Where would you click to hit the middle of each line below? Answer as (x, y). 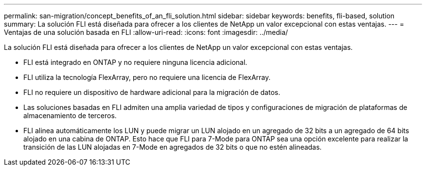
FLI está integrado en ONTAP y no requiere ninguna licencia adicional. (135, 62)
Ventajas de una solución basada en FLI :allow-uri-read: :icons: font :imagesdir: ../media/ (146, 32)
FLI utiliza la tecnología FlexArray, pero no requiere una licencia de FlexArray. (147, 77)
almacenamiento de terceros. (70, 116)
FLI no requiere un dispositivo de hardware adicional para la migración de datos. (152, 92)
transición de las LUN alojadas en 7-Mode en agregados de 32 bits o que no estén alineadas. (173, 147)
